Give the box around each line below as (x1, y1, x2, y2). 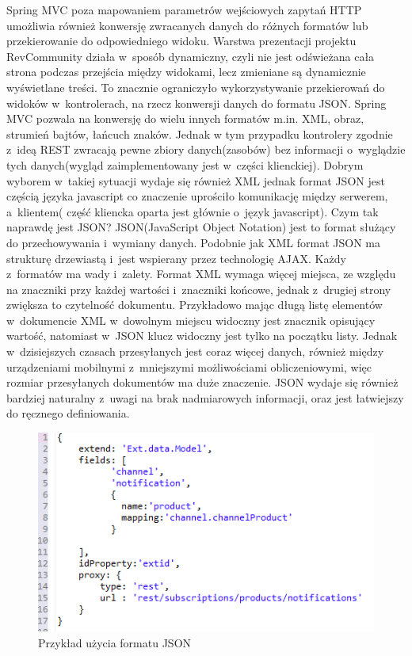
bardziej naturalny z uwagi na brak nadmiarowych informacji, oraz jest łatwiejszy (6, 389, 404, 406)
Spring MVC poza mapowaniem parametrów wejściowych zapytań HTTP (6, 2, 362, 17)
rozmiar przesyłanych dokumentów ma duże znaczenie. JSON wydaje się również (6, 374, 399, 391)
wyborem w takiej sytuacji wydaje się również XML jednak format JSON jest (6, 172, 385, 189)
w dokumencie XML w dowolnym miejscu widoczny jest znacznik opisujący (6, 311, 376, 328)
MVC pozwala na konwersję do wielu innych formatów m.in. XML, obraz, (6, 110, 364, 127)
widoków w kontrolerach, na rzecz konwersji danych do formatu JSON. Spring (6, 94, 387, 111)
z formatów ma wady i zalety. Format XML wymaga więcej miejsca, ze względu (6, 265, 396, 282)
